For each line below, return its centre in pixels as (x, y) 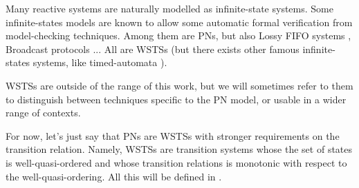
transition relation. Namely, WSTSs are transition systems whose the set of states (179, 149)
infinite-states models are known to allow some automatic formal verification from (179, 22)
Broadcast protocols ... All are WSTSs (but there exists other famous (153, 49)
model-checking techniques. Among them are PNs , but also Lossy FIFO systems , (178, 35)
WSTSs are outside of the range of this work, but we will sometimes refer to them (179, 85)
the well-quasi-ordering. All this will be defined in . (114, 176)
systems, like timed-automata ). (100, 62)
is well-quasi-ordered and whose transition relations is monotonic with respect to (176, 162)
